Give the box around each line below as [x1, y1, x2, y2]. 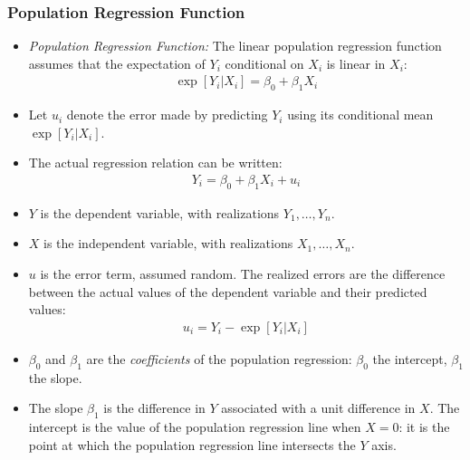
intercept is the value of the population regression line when [28, 417, 361, 436]
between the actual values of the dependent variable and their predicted [28, 282, 427, 301]
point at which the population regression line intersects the [28, 435, 356, 454]
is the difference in [103, 398, 206, 417]
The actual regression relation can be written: [28, 153, 283, 172]
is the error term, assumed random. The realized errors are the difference [40, 264, 446, 283]
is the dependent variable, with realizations [40, 203, 280, 222]
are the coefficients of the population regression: [86, 349, 352, 368]
